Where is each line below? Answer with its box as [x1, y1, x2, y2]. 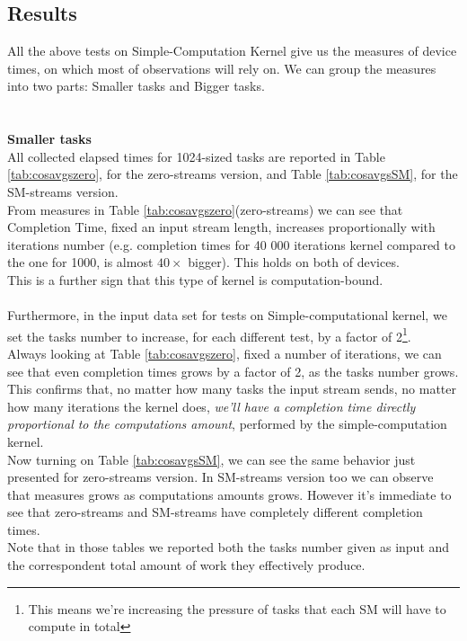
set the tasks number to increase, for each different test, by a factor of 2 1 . [7, 324, 411, 345]
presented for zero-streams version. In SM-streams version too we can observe [7, 467, 434, 486]
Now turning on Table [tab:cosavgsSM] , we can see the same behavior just [7, 450, 416, 468]
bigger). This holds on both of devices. [188, 253, 400, 272]
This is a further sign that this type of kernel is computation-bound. [7, 270, 383, 289]
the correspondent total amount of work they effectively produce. [7, 556, 366, 574]
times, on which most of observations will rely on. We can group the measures [7, 58, 436, 77]
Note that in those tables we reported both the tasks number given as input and [7, 538, 450, 556]
